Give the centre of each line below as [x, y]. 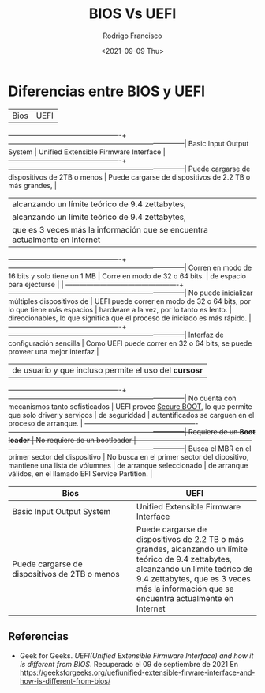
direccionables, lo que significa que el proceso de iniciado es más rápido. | [130, 318]
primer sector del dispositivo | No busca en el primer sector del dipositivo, [129, 456]
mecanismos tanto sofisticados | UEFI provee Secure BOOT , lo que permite [130, 406]
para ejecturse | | [36, 284]
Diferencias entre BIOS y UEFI [107, 91]
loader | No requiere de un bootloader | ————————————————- [130, 440]
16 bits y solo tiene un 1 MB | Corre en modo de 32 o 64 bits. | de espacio [127, 276]
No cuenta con [212, 398]
